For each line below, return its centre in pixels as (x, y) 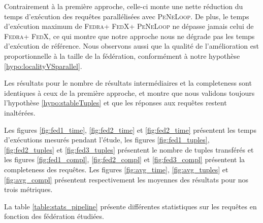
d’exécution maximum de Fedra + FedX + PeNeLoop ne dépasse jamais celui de (129, 26)
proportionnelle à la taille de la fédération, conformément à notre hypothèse (122, 55)
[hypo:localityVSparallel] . (43, 66)
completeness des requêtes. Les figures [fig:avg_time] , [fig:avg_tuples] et (116, 169)
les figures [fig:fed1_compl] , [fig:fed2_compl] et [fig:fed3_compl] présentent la (125, 159)
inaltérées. (20, 112)
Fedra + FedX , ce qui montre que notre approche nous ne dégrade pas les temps (129, 36)
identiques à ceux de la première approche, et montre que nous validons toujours (129, 92)
